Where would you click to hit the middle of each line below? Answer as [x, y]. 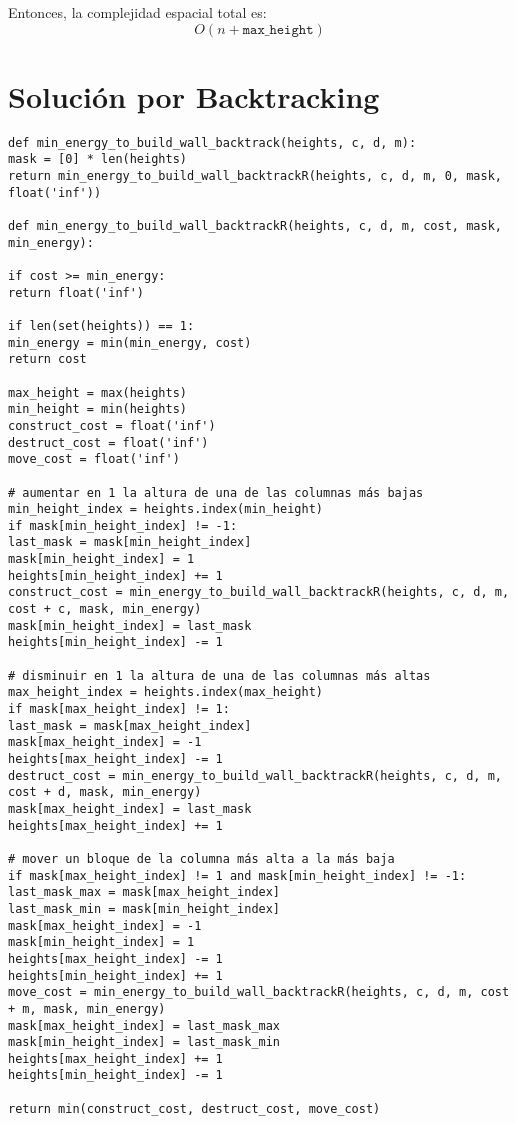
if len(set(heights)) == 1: [101, 325]
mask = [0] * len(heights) [97, 159]
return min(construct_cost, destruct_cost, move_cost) [194, 1108]
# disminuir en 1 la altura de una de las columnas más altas [219, 675]
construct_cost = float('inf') [112, 425]
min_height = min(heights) [97, 409]
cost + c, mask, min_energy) [105, 609]
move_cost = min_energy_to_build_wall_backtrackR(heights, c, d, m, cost [259, 992]
